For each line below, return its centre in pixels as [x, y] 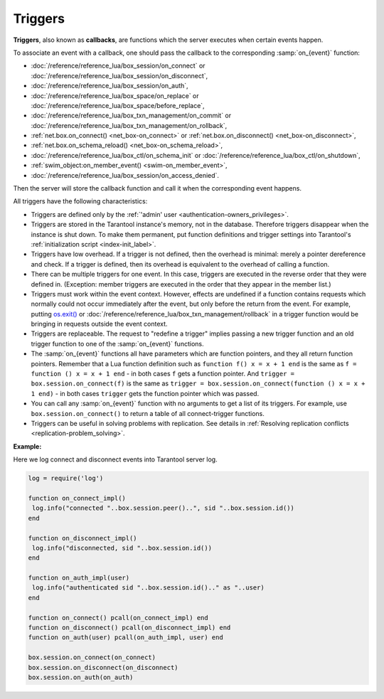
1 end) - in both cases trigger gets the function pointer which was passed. [145, 393]
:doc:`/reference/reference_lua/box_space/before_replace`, [118, 105]
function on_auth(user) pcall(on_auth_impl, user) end [126, 637]
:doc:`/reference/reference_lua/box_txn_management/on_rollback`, [129, 125]
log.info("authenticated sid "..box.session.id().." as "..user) [148, 588]
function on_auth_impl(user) [79, 578]
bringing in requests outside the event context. [99, 324]
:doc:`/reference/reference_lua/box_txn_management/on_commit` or [131, 116]
